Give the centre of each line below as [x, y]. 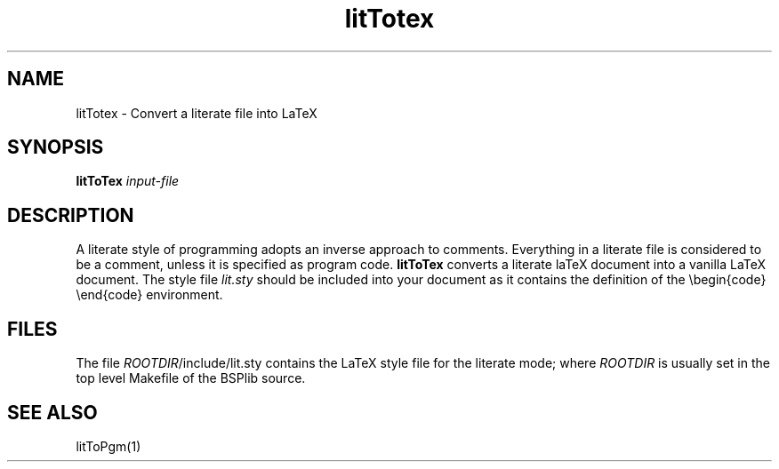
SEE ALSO [52, 412]
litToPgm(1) [108, 446]
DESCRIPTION [71, 215]
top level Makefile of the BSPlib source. [191, 378]
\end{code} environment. [149, 295]
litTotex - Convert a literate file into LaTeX [197, 113]
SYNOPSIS [56, 147]
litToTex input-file [128, 181]
